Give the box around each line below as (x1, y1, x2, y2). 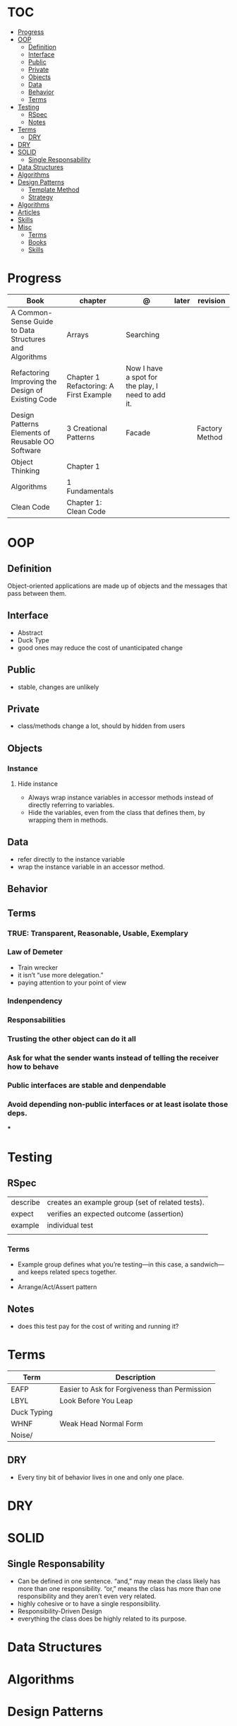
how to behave (7, 1062, 59, 1072)
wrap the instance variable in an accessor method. (17, 862, 165, 871)
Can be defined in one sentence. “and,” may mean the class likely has (17, 1577, 221, 1585)
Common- (17, 307, 53, 317)
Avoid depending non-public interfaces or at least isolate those (7, 1100, 229, 1110)
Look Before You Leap (59, 1395, 133, 1405)
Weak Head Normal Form (59, 1419, 143, 1428)
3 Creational (66, 423, 108, 433)
